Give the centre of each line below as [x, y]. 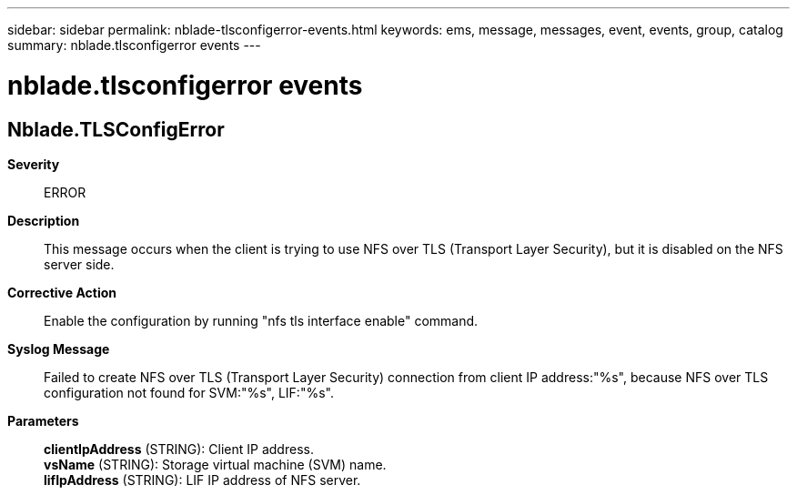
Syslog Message [59, 349]
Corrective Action [62, 292]
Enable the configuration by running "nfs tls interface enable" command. [261, 320]
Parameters [43, 420]
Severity [34, 164]
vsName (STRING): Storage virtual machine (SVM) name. [215, 464]
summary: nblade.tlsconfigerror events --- [134, 45]
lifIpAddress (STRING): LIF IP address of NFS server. [202, 480]
